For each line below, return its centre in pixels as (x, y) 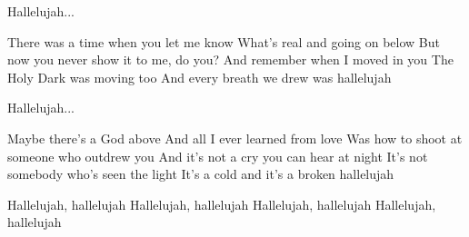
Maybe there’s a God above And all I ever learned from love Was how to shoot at (235, 138)
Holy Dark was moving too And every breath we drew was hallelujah (200, 77)
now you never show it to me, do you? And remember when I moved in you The (230, 59)
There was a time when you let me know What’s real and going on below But (224, 41)
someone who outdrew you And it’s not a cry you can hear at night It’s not (218, 156)
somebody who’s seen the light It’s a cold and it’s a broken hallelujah (201, 174)
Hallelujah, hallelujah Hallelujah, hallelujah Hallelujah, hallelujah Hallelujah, (222, 204)
